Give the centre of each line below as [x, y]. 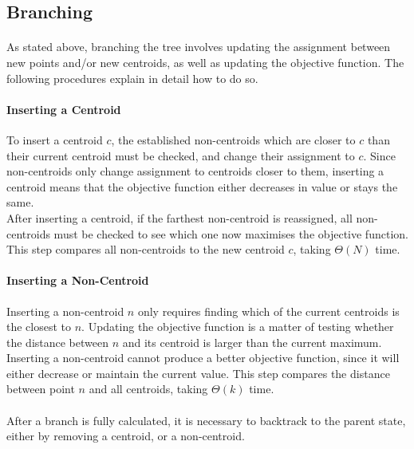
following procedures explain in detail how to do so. [132, 78]
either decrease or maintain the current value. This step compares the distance [198, 373]
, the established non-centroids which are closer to [233, 139]
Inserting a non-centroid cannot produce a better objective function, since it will [203, 358]
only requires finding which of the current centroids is [268, 311]
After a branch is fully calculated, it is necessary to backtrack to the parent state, [206, 420]
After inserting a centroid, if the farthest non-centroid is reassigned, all [179, 217]
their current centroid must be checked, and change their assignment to [181, 155]
